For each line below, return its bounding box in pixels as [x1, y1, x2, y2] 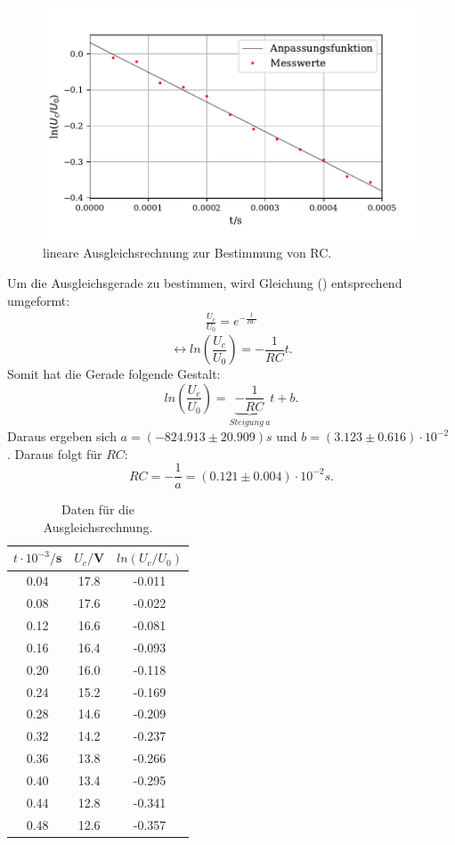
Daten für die [61, 500, 134, 519]
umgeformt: [7, 291, 70, 309]
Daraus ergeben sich [7, 427, 117, 446]
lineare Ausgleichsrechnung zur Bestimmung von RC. [43, 243, 332, 262]
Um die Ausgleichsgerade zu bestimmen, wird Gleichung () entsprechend [7, 274, 402, 291]
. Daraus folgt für [7, 444, 102, 463]
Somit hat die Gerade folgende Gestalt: [7, 365, 221, 383]
